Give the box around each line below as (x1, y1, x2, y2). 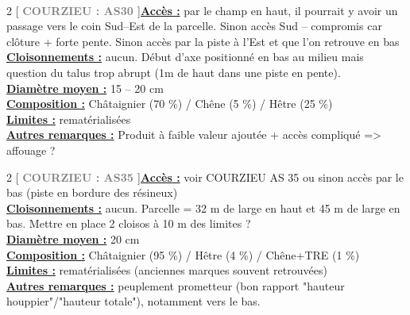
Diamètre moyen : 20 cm (6, 230, 140, 247)
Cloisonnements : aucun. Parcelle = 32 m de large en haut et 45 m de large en (6, 199, 400, 216)
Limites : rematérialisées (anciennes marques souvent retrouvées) (6, 262, 327, 279)
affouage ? (6, 141, 56, 158)
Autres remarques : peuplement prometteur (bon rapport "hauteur (6, 277, 345, 294)
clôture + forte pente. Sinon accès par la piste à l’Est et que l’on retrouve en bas (6, 33, 400, 49)
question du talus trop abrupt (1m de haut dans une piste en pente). (6, 63, 341, 80)
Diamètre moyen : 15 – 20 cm (6, 79, 164, 96)
